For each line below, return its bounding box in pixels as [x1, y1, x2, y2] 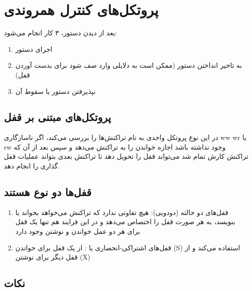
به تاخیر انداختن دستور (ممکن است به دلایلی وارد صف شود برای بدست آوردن [15, 60, 242, 70]
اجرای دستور [15, 44, 52, 54]
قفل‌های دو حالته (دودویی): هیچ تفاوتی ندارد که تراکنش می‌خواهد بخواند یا [15, 207, 229, 217]
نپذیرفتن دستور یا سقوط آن [15, 86, 96, 96]
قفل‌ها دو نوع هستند [4, 184, 92, 199]
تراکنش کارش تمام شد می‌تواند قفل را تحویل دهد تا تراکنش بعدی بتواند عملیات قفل [4, 151, 249, 161]
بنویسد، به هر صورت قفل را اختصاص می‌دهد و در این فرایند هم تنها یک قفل [15, 216, 235, 227]
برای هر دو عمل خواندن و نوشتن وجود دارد [15, 226, 140, 236]
